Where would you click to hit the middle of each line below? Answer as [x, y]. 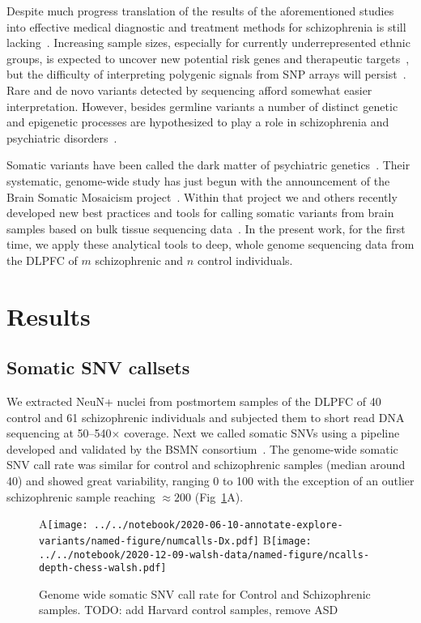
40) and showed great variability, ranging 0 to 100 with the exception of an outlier [210, 481]
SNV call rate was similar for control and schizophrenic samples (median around [206, 465]
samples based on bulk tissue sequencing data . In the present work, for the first [206, 228]
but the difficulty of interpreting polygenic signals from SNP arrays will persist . [206, 74]
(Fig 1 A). [219, 496]
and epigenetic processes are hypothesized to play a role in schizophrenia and [198, 122]
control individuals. [245, 260]
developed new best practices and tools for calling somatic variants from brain [200, 213]
